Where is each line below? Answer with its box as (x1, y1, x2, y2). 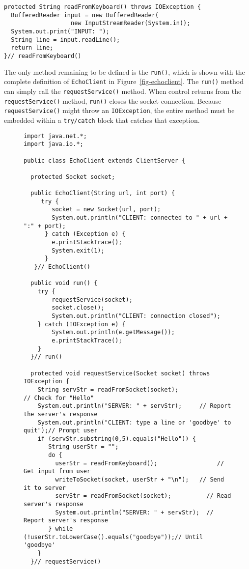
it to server (24, 484, 66, 491)
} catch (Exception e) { (44, 230, 126, 238)
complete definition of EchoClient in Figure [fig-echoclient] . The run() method (4, 76, 244, 86)
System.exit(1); (52, 247, 105, 254)
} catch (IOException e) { (37, 320, 126, 328)
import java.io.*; (24, 141, 83, 148)
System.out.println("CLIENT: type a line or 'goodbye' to (37, 419, 231, 426)
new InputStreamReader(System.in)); (71, 20, 191, 27)
